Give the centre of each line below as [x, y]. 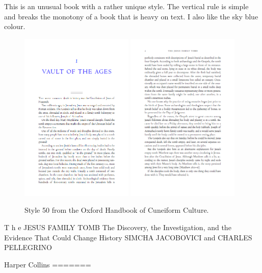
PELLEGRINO [28, 247]
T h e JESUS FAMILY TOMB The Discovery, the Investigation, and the [118, 227]
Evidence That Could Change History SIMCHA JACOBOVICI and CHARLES [128, 237]
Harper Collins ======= [48, 264]
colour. [15, 26]
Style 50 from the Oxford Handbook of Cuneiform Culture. [117, 210]
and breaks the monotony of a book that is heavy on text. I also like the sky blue [131, 16]
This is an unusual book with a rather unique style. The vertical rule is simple [126, 6]
